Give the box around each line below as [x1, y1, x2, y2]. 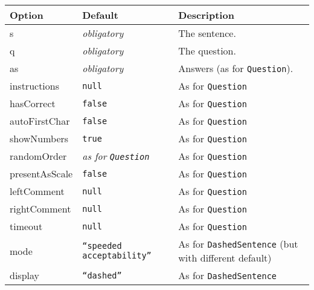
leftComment [10, 184, 65, 198]
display [10, 268, 39, 282]
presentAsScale [10, 166, 73, 180]
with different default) [178, 251, 272, 265]
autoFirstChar [10, 114, 70, 128]
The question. [178, 44, 236, 58]
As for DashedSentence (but [178, 237, 298, 251]
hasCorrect [10, 96, 56, 110]
